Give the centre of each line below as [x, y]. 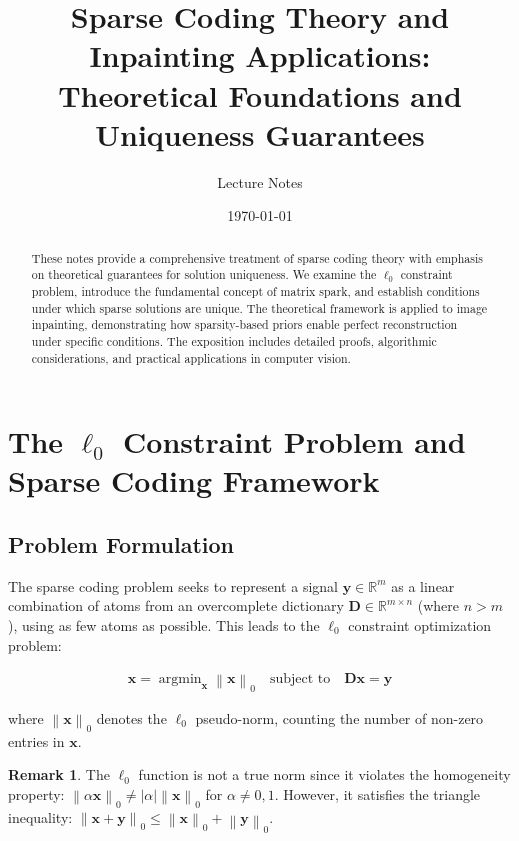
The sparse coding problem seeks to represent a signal [173, 585]
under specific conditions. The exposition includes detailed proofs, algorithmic [234, 340]
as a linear [423, 585]
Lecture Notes [260, 181]
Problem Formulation [121, 544]
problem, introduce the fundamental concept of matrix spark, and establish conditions [255, 290]
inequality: [40, 816]
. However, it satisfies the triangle [377, 793]
